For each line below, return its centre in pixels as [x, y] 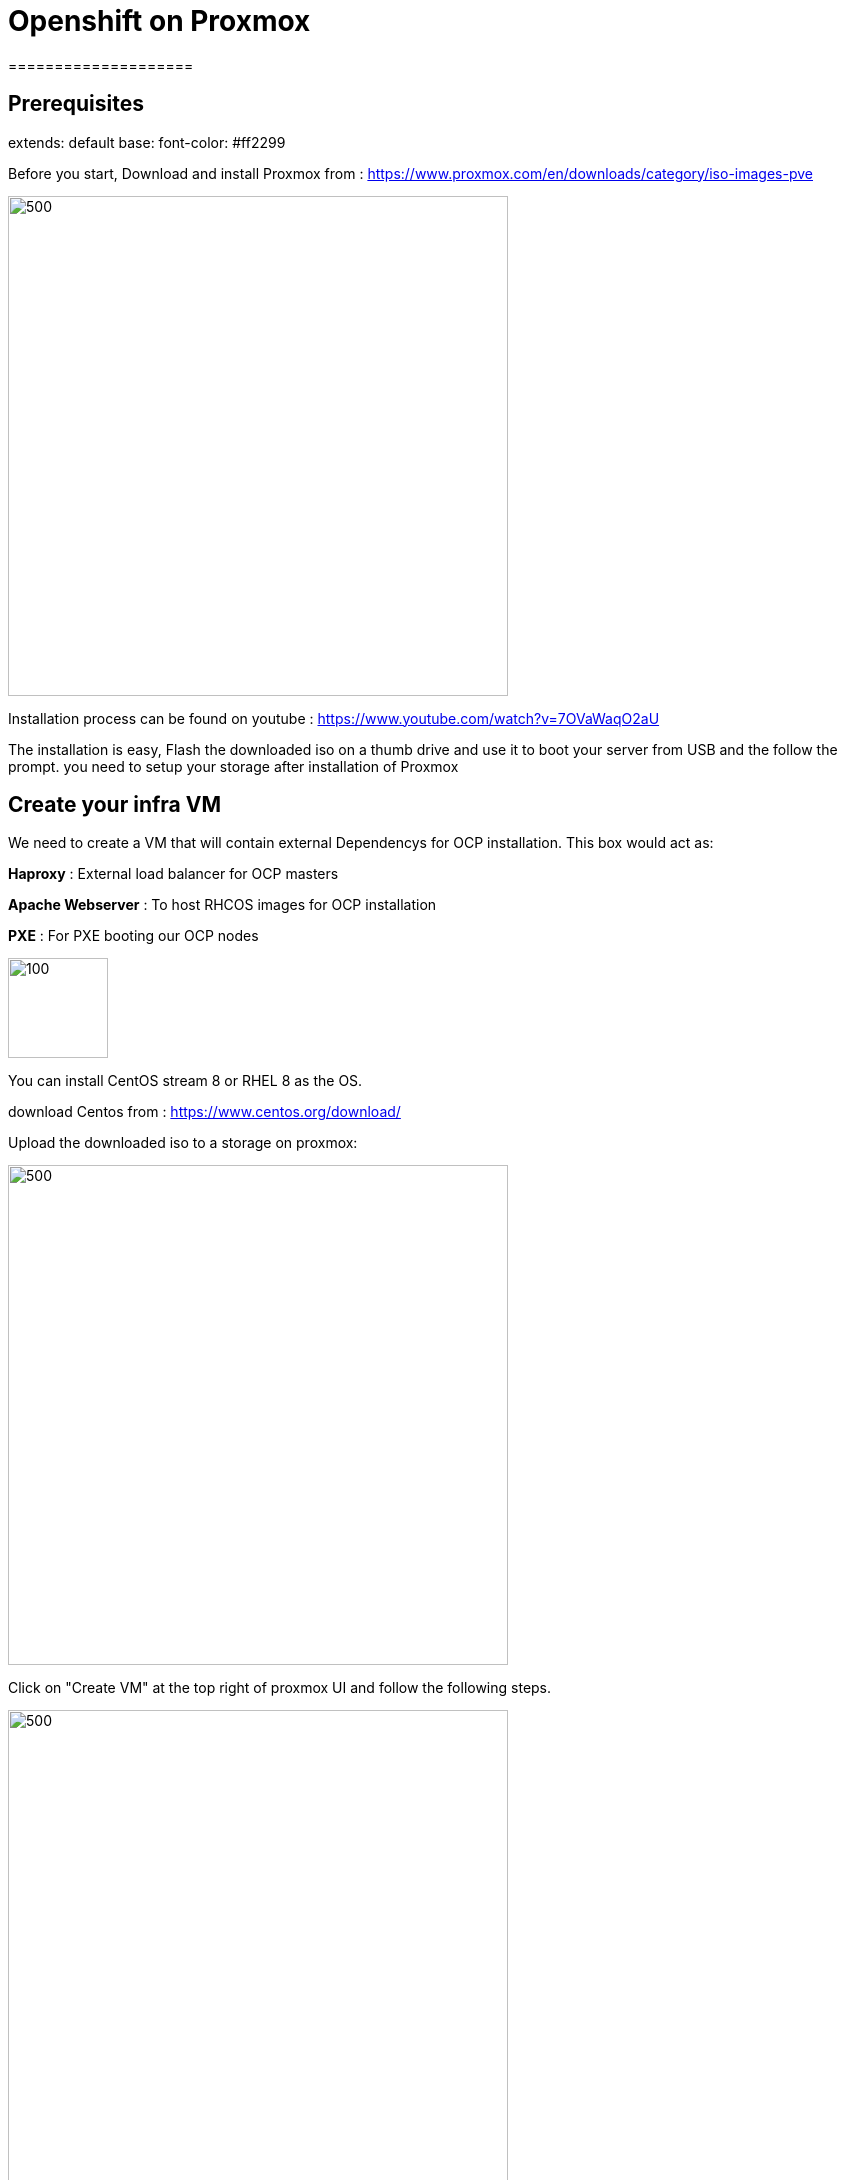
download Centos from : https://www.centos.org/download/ [204, 1112]
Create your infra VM [114, 805]
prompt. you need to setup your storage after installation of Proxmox [233, 766]
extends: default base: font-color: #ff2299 [147, 142]
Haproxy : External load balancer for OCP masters [173, 874]
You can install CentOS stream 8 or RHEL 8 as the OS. [185, 1081]
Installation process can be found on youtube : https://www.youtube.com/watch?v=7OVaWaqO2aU [334, 718]
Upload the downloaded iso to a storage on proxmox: [183, 1143]
